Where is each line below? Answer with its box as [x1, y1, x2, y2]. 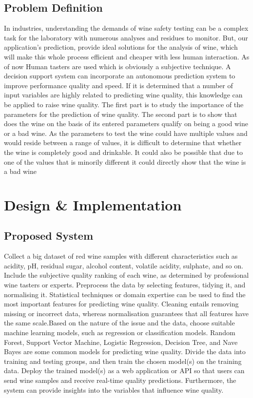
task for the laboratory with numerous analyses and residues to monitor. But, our [4, 32, 248, 42]
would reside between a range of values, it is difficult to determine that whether [4, 137, 242, 148]
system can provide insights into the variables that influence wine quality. [4, 384, 224, 395]
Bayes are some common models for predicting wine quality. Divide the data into [4, 346, 246, 357]
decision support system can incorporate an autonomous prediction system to [4, 71, 235, 81]
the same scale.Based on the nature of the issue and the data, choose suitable [4, 318, 235, 328]
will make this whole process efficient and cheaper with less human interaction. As [4, 51, 250, 61]
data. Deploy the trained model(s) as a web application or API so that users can [4, 365, 245, 376]
